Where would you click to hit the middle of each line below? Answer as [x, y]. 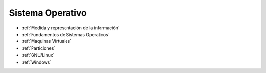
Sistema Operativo [48, 13]
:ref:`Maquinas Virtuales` [46, 41]
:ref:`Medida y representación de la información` [71, 28]
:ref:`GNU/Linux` [38, 55]
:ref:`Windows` [36, 62]
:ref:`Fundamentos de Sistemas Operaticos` [66, 34]
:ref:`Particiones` [38, 48]
